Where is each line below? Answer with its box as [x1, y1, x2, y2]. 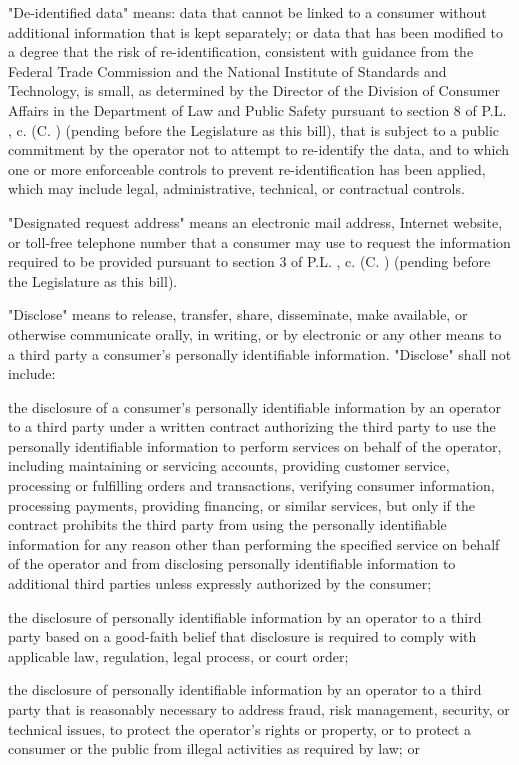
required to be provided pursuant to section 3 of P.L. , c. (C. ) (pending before [8, 251, 491, 272]
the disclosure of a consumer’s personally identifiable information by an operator [8, 396, 501, 417]
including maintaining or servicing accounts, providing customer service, [8, 455, 450, 476]
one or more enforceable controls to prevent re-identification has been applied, [8, 158, 486, 179]
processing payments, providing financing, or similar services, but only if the [8, 494, 475, 515]
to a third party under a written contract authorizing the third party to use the [8, 416, 496, 437]
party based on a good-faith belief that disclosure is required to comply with [8, 626, 477, 647]
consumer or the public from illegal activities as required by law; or [8, 738, 420, 759]
